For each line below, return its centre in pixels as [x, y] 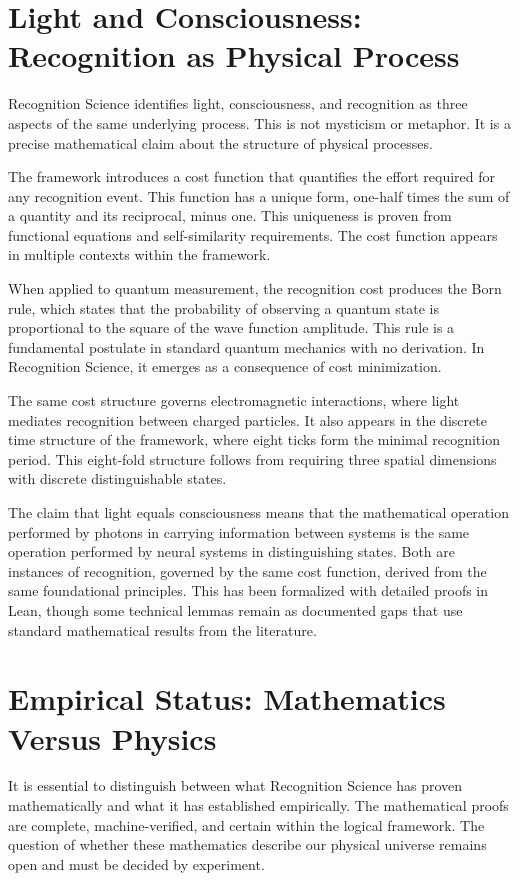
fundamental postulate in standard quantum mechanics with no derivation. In [246, 346]
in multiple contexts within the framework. [139, 254]
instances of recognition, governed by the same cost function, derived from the [247, 570]
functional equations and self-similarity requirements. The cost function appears [253, 234]
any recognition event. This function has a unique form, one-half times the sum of [259, 195]
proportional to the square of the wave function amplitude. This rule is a [231, 327]
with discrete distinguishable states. [117, 478]
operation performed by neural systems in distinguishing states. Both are [232, 551]
